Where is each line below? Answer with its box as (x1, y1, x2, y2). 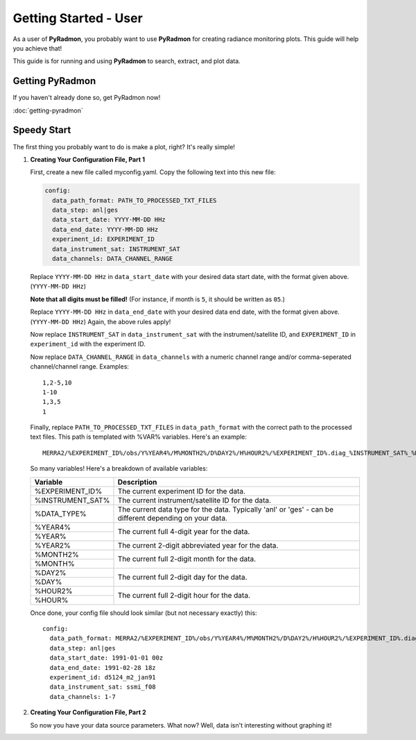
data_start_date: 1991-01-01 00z (49, 654, 164, 662)
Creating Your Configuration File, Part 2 (30, 708, 146, 716)
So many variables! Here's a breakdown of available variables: (30, 464, 208, 473)
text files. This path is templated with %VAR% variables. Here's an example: (30, 432, 248, 441)
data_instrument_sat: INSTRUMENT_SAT (52, 245, 180, 253)
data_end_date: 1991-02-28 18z (49, 664, 156, 671)
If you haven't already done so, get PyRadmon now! (12, 94, 161, 102)
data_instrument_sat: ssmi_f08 (49, 683, 156, 691)
